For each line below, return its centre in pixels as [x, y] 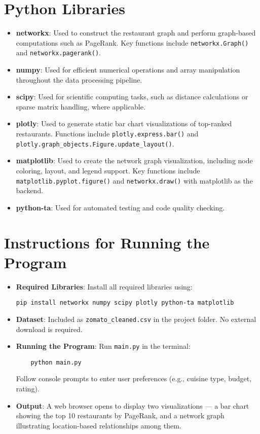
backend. [30, 190]
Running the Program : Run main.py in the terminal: [103, 346]
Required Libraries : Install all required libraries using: [104, 286]
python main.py [56, 362]
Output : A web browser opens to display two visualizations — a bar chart [133, 405]
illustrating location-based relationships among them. [99, 425]
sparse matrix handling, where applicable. [81, 106]
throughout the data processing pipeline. [79, 79]
